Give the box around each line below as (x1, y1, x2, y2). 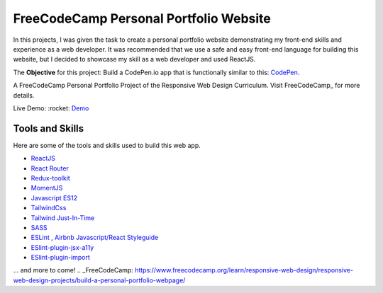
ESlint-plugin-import (30, 253, 90, 262)
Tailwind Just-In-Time (30, 213, 95, 222)
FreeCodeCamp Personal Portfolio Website (13, 11, 271, 26)
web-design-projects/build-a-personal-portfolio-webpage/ (13, 276, 186, 285)
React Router (30, 163, 69, 173)
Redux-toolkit (30, 173, 70, 182)
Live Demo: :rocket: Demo (13, 103, 89, 113)
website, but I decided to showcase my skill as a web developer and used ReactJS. (13, 55, 256, 64)
